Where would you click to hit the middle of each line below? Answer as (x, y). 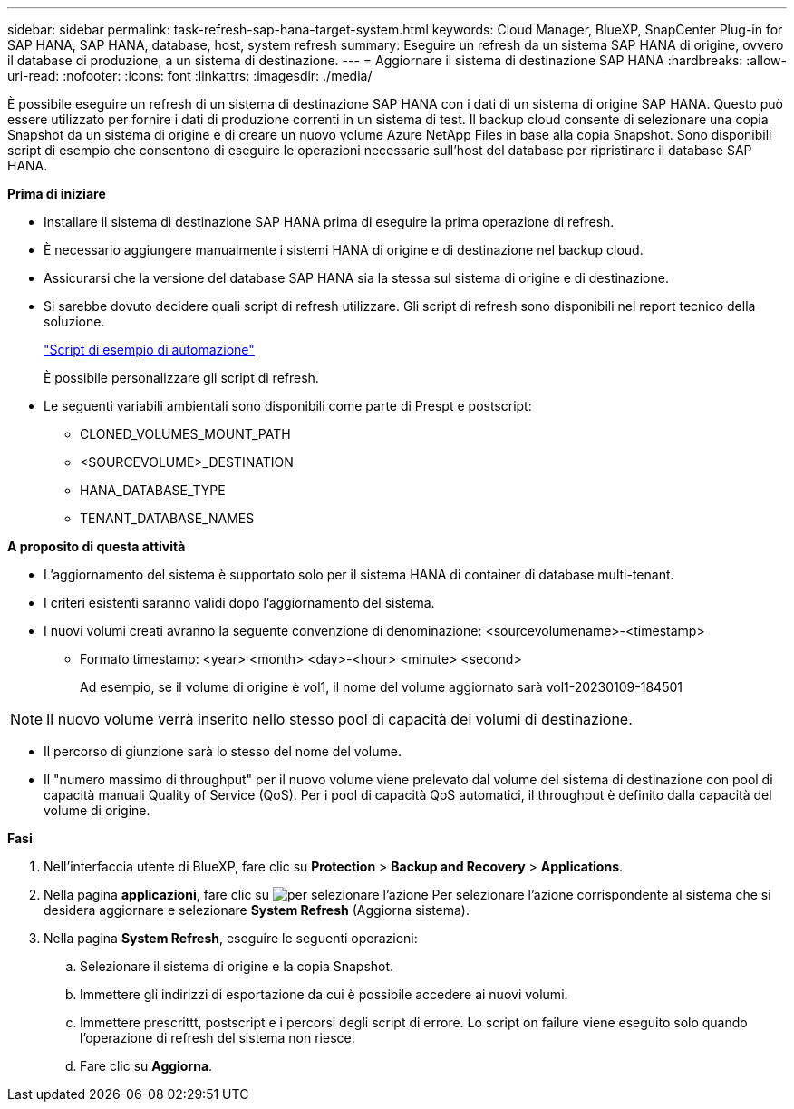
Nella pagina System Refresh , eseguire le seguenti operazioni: (231, 938)
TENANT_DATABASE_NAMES (167, 518)
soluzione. (74, 321)
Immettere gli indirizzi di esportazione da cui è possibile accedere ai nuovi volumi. (324, 994)
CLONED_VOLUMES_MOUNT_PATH (185, 434)
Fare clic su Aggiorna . (146, 1066)
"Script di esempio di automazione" (149, 350)
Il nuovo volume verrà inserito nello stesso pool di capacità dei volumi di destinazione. (339, 719)
